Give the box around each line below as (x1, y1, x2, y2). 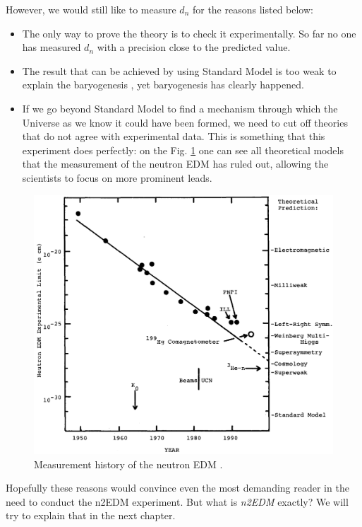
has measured (22, 40, 81, 54)
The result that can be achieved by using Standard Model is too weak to (22, 63, 337, 78)
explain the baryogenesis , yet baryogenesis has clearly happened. (22, 77, 304, 92)
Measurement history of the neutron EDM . (34, 456, 223, 471)
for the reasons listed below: (192, 2, 313, 16)
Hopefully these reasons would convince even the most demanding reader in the (6, 480, 349, 495)
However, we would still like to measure (6, 2, 176, 16)
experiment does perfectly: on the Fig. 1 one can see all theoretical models (22, 142, 344, 157)
